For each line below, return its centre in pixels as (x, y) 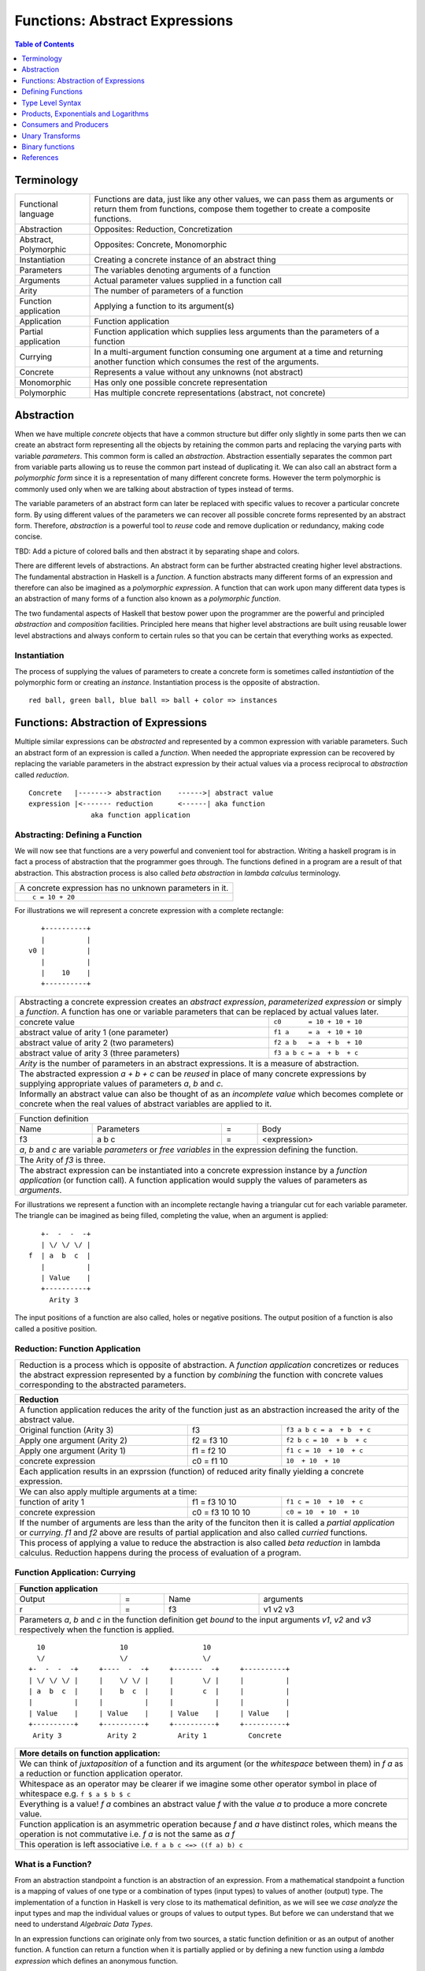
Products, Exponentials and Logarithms (85, 114)
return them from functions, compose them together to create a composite (232, 209)
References (40, 158)
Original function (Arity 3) (67, 1429)
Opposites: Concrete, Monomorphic (161, 244)
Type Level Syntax (52, 102)
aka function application (140, 815)
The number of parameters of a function (169, 291)
